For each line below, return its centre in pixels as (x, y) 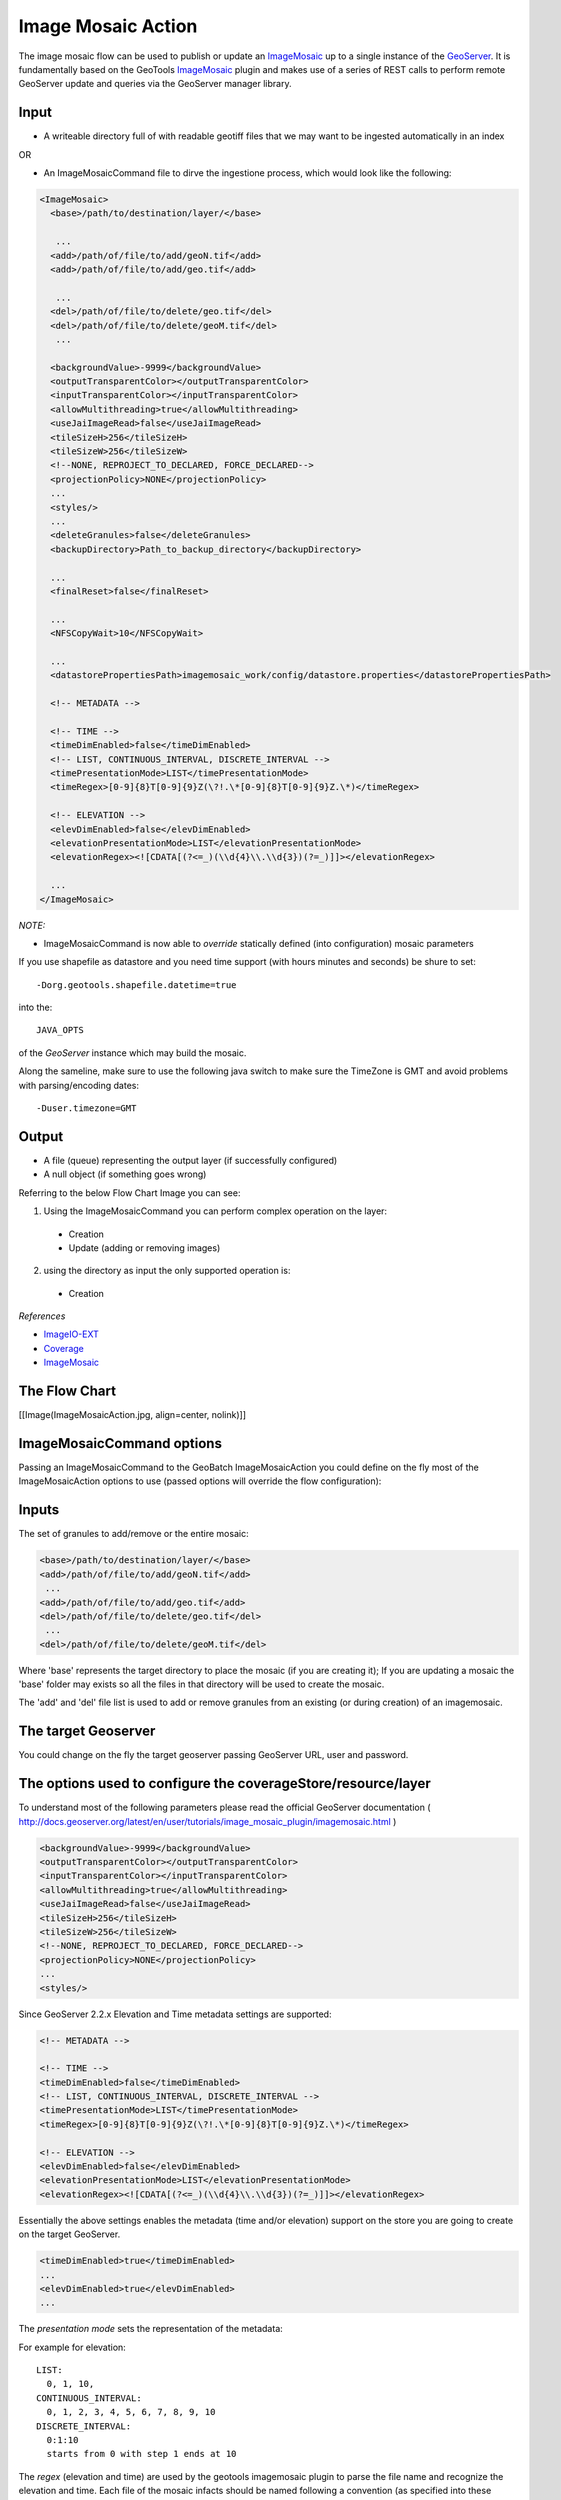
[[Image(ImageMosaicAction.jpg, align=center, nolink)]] (132, 1415)
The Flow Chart (67, 1391)
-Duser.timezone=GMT (86, 1108)
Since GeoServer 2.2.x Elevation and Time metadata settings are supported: (175, 2014)
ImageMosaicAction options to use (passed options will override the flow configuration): (200, 1481)
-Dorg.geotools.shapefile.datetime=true (136, 984)
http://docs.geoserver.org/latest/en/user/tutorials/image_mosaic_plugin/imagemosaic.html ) (207, 1821)
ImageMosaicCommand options (120, 1443)
